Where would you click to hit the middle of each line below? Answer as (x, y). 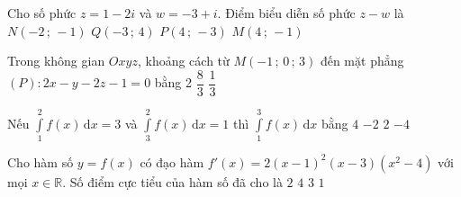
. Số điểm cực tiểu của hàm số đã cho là (172, 181)
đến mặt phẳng (362, 61)
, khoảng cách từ (183, 61)
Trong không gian (56, 61)
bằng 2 (173, 82)
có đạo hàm (172, 161)
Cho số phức (42, 13)
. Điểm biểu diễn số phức (286, 13)
